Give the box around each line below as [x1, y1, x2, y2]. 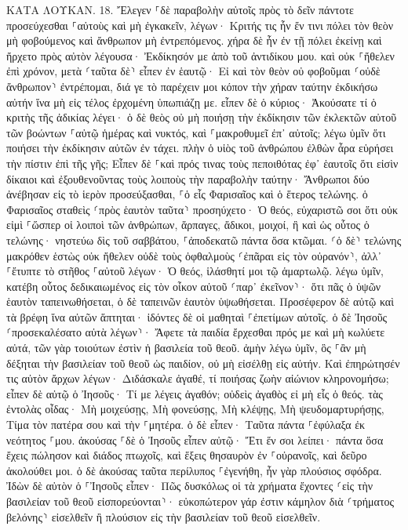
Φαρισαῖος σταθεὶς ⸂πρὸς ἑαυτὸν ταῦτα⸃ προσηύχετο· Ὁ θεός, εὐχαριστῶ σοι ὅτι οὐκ [6, 201, 399, 217]
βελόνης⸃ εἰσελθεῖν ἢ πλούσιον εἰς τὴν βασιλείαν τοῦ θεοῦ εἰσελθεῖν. [6, 508, 321, 525]
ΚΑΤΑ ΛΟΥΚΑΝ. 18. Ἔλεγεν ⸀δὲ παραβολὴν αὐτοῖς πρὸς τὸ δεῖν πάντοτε [6, 2, 354, 17]
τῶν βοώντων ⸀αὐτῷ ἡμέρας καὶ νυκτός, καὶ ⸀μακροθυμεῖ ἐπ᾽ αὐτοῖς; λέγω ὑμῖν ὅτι [6, 124, 386, 140]
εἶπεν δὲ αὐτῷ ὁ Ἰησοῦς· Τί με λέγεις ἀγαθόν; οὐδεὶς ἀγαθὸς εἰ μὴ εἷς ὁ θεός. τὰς [6, 385, 383, 401]
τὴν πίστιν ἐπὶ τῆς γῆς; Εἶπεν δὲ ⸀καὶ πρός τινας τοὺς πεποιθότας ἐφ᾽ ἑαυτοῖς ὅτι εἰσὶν [6, 154, 399, 171]
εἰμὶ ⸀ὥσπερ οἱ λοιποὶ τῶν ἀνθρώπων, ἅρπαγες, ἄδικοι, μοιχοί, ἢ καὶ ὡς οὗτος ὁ [6, 216, 370, 233]
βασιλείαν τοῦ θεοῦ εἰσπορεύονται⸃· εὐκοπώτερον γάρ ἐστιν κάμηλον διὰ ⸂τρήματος [6, 493, 395, 509]
